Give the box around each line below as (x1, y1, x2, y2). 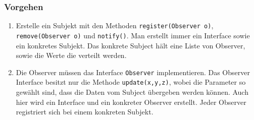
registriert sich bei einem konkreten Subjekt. (16, 106, 154, 117)
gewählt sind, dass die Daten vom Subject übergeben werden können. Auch (16, 87, 248, 97)
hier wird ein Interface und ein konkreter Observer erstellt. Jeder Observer (16, 96, 246, 107)
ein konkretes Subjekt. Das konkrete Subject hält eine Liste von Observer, (16, 40, 245, 50)
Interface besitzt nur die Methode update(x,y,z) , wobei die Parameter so (16, 77, 246, 87)
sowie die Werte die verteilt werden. (16, 50, 127, 61)
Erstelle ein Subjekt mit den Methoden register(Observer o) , (16, 20, 214, 31)
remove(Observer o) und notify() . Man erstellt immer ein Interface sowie (16, 30, 250, 40)
